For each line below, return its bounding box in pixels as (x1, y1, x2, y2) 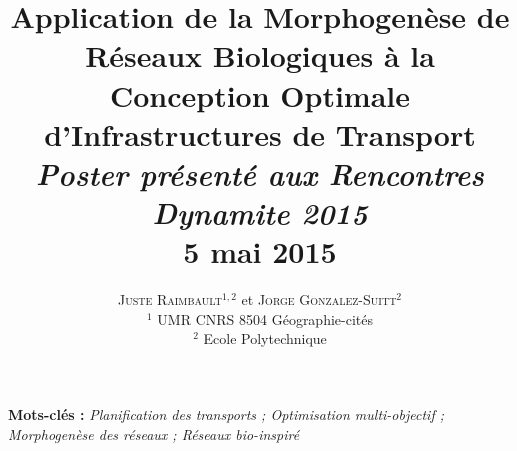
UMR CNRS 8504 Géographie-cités (157, 308, 373, 329)
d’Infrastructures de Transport (44, 113, 476, 154)
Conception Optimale (109, 74, 411, 115)
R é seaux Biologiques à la (85, 35, 435, 76)
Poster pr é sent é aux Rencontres (36, 152, 484, 194)
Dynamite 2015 (152, 192, 368, 234)
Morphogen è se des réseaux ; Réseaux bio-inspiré (8, 423, 300, 444)
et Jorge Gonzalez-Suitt (241, 289, 397, 310)
